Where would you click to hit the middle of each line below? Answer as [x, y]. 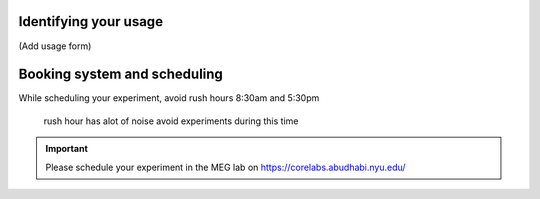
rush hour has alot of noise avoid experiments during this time [171, 121]
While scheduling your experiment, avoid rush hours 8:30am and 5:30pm [169, 98]
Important [67, 149]
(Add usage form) [55, 46]
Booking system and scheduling [121, 74]
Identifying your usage [91, 21]
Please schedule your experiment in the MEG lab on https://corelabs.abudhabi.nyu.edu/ [225, 167]
